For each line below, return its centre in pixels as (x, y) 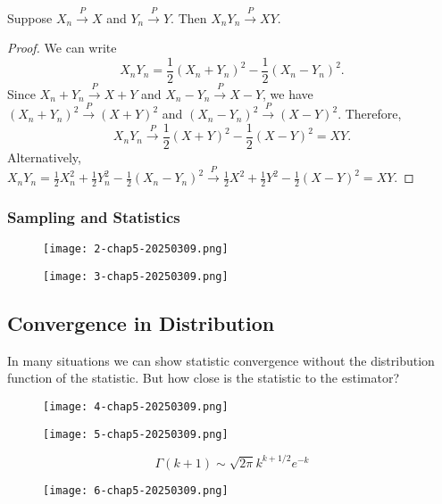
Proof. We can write (62, 48)
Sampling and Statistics (94, 217)
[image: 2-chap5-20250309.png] (136, 249)
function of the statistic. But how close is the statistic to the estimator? (203, 378)
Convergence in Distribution (141, 323)
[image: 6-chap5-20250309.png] (136, 490)
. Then (189, 17)
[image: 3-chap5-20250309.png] (136, 276)
